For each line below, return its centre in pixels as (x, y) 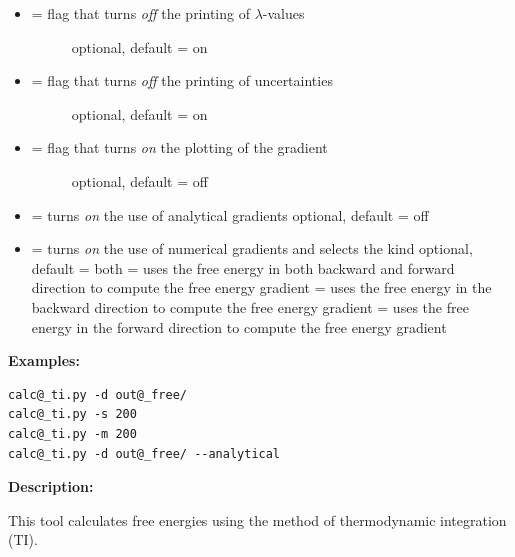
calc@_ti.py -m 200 (72, 433)
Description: (51, 486)
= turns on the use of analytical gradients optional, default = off (230, 214)
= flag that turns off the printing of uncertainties (182, 80)
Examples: (44, 360)
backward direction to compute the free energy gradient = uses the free (250, 306)
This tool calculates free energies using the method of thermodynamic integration (257, 519)
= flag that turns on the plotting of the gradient (179, 147)
